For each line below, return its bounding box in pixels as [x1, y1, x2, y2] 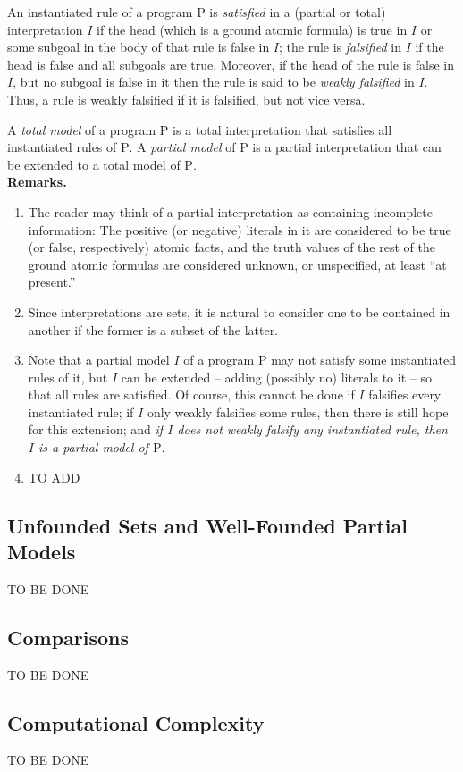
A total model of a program [7, 120, 156, 138]
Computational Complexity [7, 709, 265, 736]
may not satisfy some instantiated [271, 350, 456, 369]
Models [7, 538, 76, 566]
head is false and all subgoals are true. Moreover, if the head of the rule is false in [7, 55, 454, 73]
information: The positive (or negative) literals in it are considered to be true [28, 220, 451, 239]
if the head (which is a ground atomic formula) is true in [96, 20, 408, 38]
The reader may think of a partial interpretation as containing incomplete [28, 202, 433, 221]
